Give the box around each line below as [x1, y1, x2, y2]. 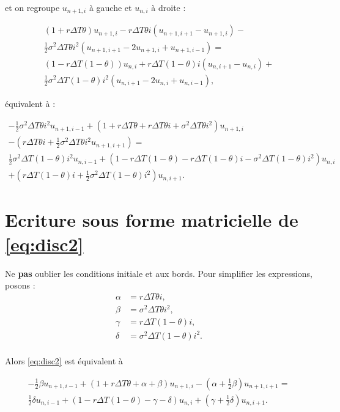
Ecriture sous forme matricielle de [5, 207, 298, 232]
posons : [5, 279, 35, 292]
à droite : [151, 1, 186, 13]
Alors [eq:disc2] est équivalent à [5, 354, 123, 367]
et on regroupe [5, 1, 60, 13]
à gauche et [89, 1, 132, 13]
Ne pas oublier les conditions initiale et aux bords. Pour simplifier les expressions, [5, 267, 312, 279]
